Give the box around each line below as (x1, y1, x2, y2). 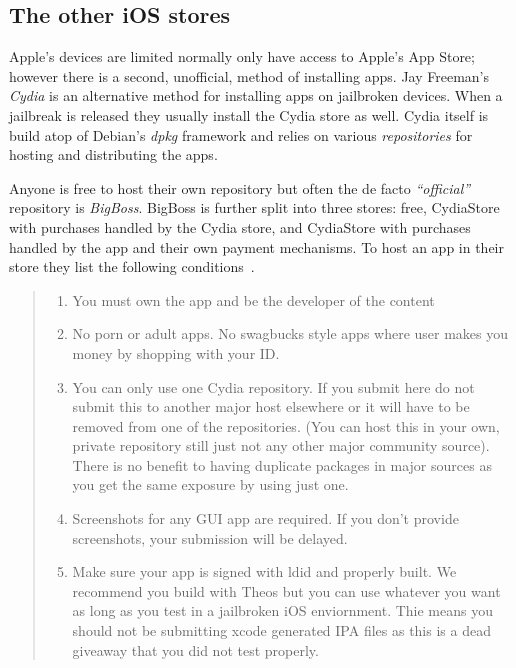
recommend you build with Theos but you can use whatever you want (72, 580, 501, 601)
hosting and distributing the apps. (9, 144, 218, 165)
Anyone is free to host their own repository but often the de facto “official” (9, 177, 471, 198)
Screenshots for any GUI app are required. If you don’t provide (72, 508, 459, 529)
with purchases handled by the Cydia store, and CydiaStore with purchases (9, 216, 471, 237)
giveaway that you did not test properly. (72, 639, 319, 660)
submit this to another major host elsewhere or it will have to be (72, 396, 470, 417)
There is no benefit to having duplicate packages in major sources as (72, 454, 492, 475)
